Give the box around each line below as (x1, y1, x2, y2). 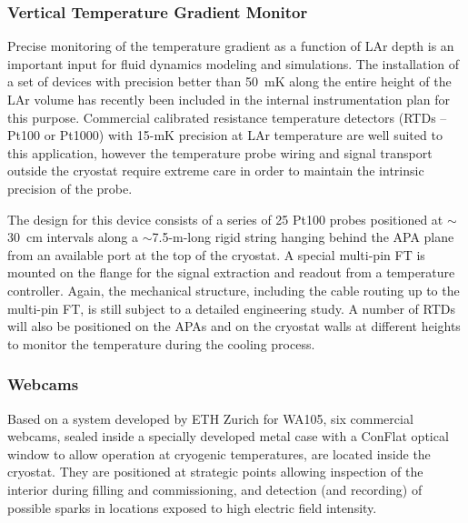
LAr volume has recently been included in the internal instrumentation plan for (7, 90, 451, 108)
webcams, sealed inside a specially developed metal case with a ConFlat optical (7, 427, 449, 446)
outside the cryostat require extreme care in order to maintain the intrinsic (7, 161, 424, 180)
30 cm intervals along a (7, 227, 138, 246)
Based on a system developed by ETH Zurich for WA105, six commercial (7, 408, 413, 427)
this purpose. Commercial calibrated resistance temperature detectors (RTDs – (7, 107, 447, 126)
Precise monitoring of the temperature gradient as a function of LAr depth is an (7, 36, 454, 55)
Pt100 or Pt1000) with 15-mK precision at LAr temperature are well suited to (7, 126, 443, 145)
